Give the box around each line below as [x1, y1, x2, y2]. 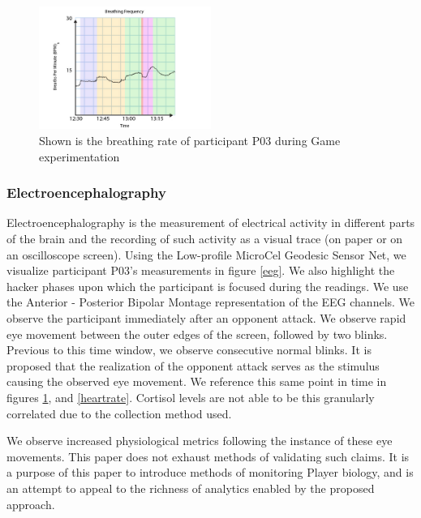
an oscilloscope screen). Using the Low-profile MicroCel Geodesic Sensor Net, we [6, 246, 406, 263]
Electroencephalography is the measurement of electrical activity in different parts [6, 214, 415, 231]
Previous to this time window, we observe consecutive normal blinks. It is [6, 341, 372, 358]
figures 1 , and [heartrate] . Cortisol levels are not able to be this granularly [6, 388, 375, 405]
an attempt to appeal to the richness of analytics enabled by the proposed [6, 479, 375, 496]
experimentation [39, 148, 120, 165]
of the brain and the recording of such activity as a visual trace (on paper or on [6, 230, 403, 247]
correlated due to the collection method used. [6, 405, 232, 422]
